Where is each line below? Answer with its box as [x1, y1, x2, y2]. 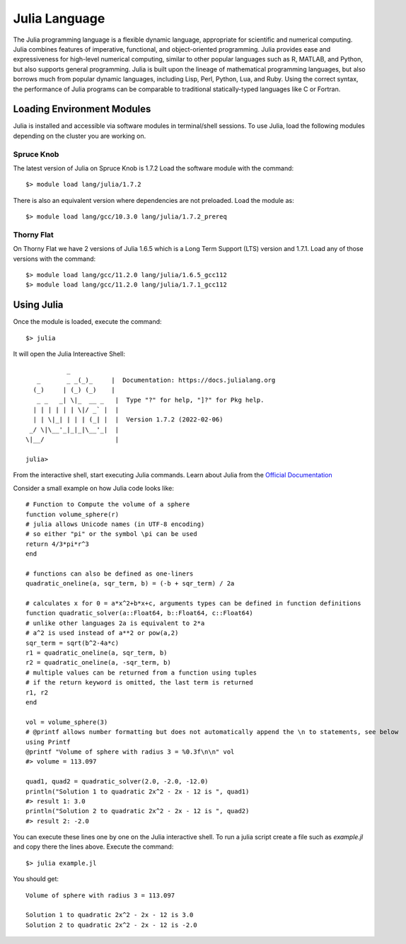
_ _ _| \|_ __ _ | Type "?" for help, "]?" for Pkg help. [36, 396, 265, 404]
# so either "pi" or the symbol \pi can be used [25, 530, 197, 538]
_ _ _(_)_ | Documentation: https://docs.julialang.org [36, 375, 276, 384]
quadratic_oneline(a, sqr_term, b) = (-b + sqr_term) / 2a [25, 580, 235, 588]
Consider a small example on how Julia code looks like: [13, 484, 175, 492]
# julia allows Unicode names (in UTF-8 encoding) [25, 520, 205, 528]
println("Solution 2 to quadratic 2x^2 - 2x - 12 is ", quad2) [25, 807, 250, 815]
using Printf [25, 738, 71, 746]
